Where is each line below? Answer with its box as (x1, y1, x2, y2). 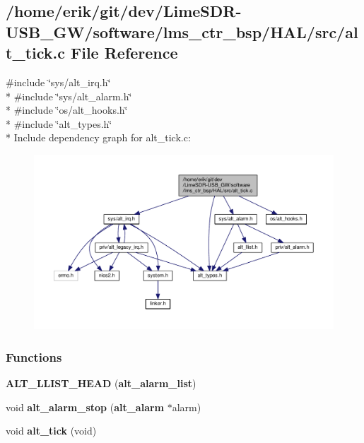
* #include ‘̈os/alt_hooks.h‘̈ (6, 102, 128, 117)
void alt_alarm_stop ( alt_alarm (6, 399, 165, 414)
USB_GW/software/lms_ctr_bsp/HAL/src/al (6, 20, 358, 42)
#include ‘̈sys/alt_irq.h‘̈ (6, 74, 111, 89)
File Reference (71, 42, 178, 64)
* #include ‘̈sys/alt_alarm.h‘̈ (6, 88, 132, 103)
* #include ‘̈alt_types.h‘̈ (6, 116, 112, 131)
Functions (6, 348, 62, 365)
